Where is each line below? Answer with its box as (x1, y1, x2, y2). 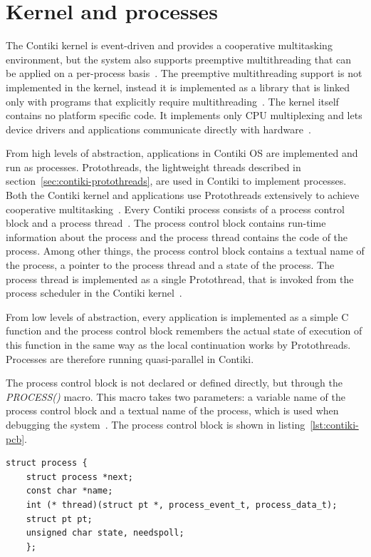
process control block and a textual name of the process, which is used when (6, 403, 339, 418)
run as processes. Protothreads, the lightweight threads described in (6, 159, 301, 174)
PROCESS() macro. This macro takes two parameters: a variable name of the (6, 389, 345, 404)
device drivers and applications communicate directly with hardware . (6, 121, 311, 136)
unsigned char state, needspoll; (26, 528, 184, 538)
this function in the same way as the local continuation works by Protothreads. (6, 337, 351, 352)
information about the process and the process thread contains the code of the (6, 229, 348, 244)
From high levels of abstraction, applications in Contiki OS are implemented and (6, 145, 358, 160)
